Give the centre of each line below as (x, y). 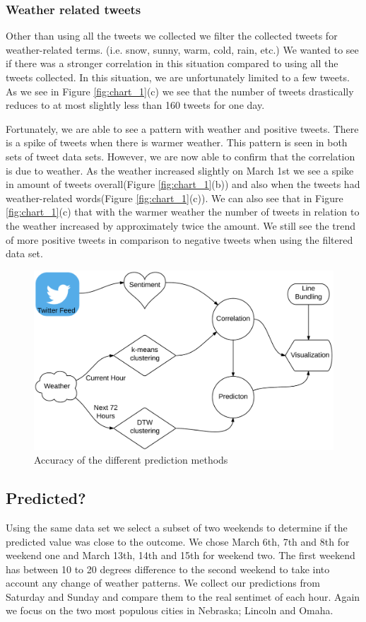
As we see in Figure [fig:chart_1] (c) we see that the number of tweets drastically (180, 91)
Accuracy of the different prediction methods (131, 460)
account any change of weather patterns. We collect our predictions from (163, 583)
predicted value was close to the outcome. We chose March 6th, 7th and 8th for (178, 541)
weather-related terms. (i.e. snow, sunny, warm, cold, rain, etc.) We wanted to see (182, 49)
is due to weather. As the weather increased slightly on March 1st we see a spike (180, 170)
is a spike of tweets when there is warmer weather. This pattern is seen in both (177, 142)
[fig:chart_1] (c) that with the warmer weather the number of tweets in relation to (183, 212)
